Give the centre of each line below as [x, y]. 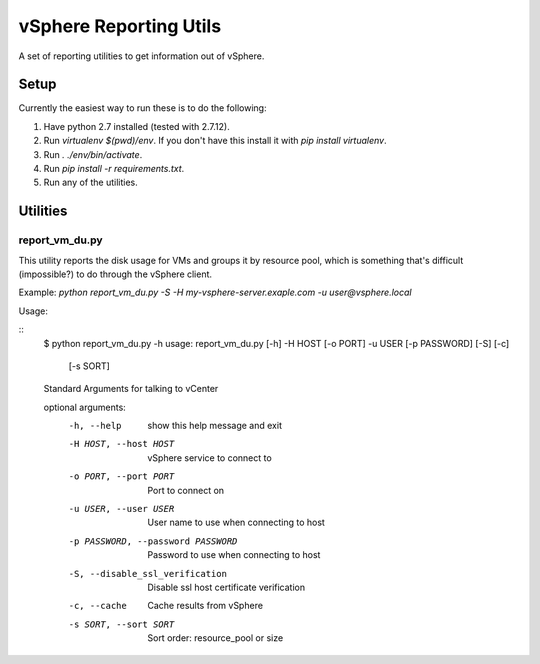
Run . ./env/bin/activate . [93, 154]
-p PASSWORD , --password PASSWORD [153, 541]
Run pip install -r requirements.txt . [114, 169]
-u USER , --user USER [121, 509]
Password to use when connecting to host [234, 555]
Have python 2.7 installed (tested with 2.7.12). [136, 126]
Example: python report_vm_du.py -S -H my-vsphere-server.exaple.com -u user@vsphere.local [215, 292]
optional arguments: [85, 407]
